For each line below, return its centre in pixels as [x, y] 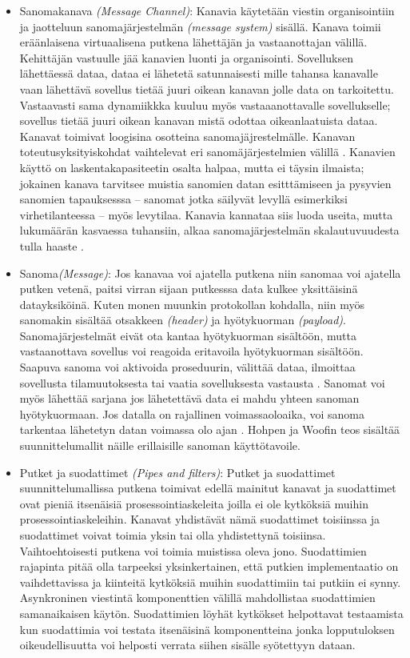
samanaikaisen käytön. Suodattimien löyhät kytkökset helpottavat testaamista [211, 613]
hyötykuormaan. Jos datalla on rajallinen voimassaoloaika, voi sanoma [192, 413]
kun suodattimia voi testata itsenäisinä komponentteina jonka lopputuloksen [207, 629]
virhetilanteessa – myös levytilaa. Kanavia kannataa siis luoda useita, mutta [206, 214]
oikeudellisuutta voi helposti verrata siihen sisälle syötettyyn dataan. [187, 645]
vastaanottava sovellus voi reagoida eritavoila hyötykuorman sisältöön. [191, 351]
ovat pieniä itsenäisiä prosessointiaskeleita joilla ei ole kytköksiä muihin [194, 503]
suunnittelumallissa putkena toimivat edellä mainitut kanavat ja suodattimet [208, 488]
